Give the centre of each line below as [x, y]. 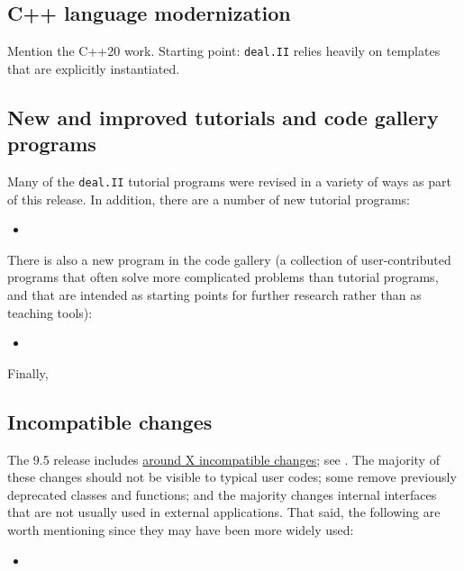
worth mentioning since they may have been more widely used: [181, 530]
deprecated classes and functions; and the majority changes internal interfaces [222, 494]
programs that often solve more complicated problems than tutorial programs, [223, 277]
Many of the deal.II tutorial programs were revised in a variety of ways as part [229, 181]
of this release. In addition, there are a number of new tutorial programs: [209, 199]
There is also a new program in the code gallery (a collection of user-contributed [229, 259]
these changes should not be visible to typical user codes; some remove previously [232, 477]
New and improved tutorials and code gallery [223, 117]
